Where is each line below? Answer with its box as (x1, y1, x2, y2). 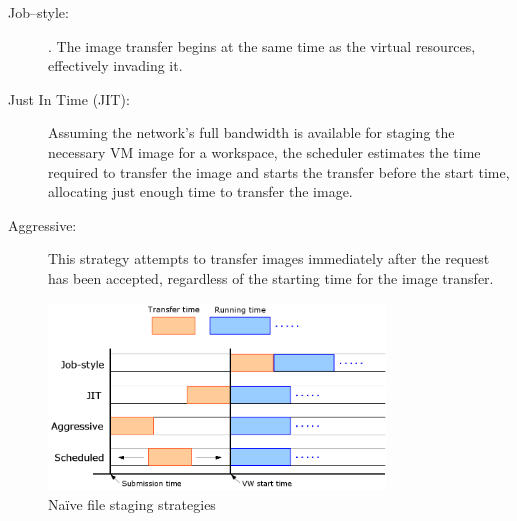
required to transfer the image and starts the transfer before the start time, (48, 161, 510, 182)
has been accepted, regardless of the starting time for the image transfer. (48, 267, 494, 288)
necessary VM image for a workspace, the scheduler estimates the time (48, 141, 481, 162)
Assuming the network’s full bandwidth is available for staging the (48, 122, 455, 143)
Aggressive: (8, 214, 77, 235)
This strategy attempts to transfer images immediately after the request (48, 248, 490, 269)
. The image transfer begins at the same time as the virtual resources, (48, 35, 476, 56)
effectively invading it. (48, 55, 183, 76)
